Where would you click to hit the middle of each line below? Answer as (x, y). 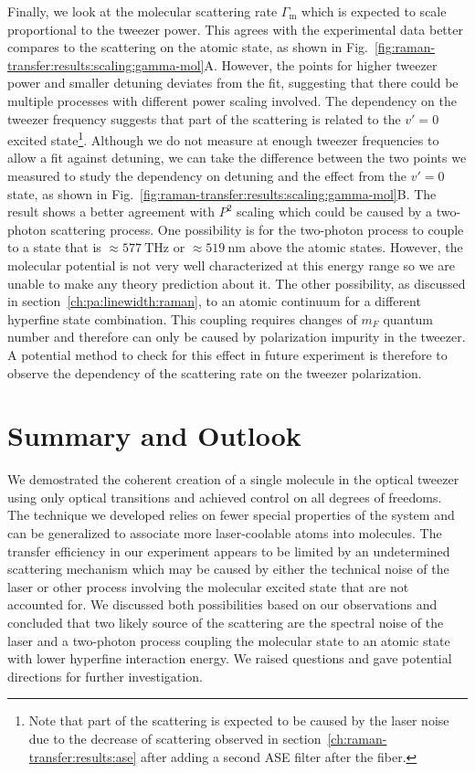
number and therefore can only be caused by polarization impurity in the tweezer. (237, 337)
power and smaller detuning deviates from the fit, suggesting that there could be (233, 83)
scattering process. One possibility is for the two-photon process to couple (257, 229)
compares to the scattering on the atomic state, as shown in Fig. (188, 47)
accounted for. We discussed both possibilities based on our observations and (222, 604)
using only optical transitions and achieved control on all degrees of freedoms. (225, 497)
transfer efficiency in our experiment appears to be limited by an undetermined (229, 551)
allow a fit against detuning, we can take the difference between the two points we (237, 158)
